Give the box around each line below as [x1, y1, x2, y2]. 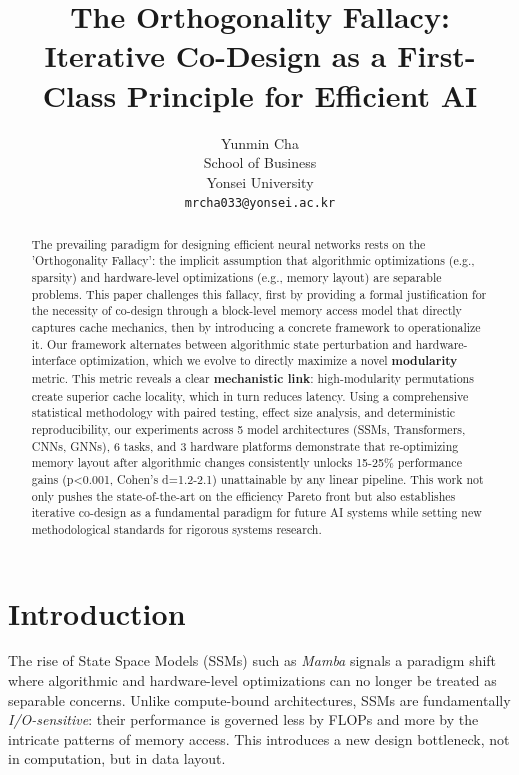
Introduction [8, 592, 186, 633]
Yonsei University [206, 171, 314, 192]
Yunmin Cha [221, 132, 299, 153]
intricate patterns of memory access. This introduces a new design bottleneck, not [8, 728, 510, 749]
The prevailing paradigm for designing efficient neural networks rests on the [31, 235, 426, 252]
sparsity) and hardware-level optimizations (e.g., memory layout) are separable [31, 269, 442, 286]
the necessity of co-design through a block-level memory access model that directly [31, 302, 462, 319]
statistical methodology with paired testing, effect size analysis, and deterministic [31, 404, 456, 421]
